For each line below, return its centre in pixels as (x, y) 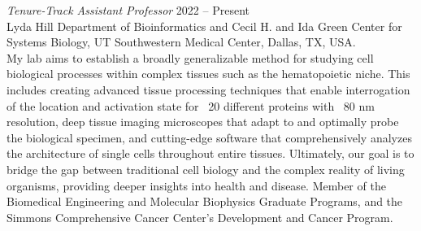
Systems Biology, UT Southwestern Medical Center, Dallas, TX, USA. (181, 42)
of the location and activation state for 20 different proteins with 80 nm (191, 105)
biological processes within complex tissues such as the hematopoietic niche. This (208, 74)
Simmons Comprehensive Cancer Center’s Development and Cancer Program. (200, 217)
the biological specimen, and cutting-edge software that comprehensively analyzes (209, 137)
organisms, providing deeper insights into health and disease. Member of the (196, 185)
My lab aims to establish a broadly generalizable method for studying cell (190, 57)
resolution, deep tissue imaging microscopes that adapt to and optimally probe (203, 122)
